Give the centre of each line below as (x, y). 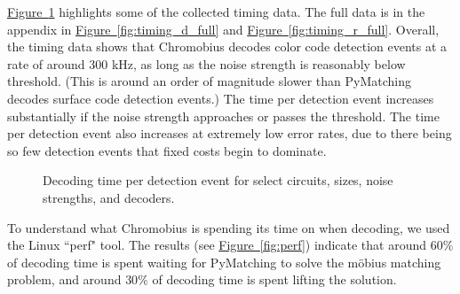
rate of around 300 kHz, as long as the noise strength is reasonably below (206, 63)
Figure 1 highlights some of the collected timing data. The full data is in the (216, 12)
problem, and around (64, 279)
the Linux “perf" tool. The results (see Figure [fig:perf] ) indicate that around (217, 245)
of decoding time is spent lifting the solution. (274, 279)
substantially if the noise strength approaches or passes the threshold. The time (223, 116)
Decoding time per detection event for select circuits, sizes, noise (218, 180)
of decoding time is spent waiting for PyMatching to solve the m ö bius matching (224, 262)
